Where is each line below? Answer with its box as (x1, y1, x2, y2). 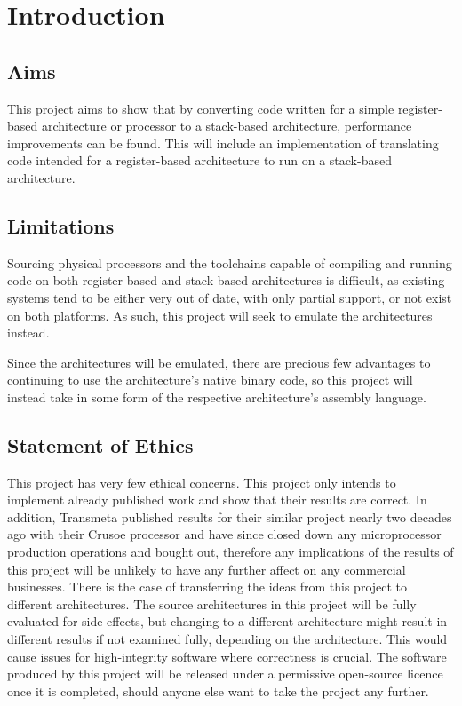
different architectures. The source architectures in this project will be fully (7, 594, 417, 613)
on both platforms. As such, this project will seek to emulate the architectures (7, 305, 433, 324)
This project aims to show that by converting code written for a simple (7, 99, 394, 117)
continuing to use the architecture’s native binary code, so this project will (7, 370, 413, 389)
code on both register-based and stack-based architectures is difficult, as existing (7, 271, 445, 290)
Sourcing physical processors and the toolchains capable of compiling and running (7, 253, 452, 272)
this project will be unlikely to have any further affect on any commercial (7, 559, 406, 578)
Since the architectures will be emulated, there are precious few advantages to (7, 353, 431, 371)
